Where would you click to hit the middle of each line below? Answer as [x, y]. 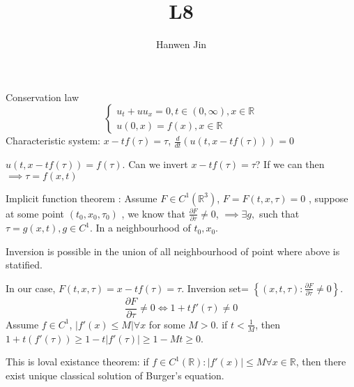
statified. [24, 265]
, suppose [328, 198]
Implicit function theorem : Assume [82, 198]
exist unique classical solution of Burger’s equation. [115, 375]
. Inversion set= [215, 288]
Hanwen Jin [181, 44]
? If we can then [290, 164]
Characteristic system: [53, 141]
